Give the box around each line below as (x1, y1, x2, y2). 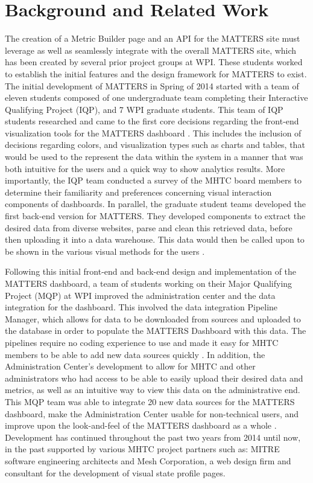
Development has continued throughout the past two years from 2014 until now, (5, 430, 301, 443)
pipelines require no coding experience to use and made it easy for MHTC (5, 336, 279, 348)
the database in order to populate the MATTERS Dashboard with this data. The (5, 324, 306, 337)
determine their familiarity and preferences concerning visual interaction (5, 185, 272, 198)
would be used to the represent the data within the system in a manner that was (5, 150, 303, 163)
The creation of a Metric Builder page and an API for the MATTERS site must (5, 32, 300, 45)
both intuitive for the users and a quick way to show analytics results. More (5, 162, 285, 174)
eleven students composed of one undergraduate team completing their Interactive (5, 91, 308, 104)
